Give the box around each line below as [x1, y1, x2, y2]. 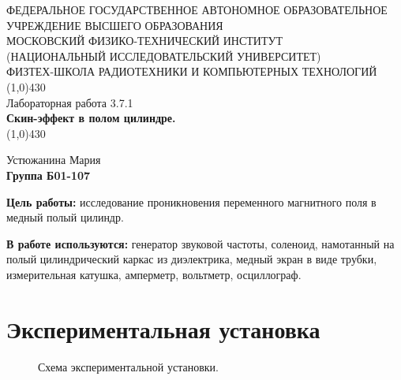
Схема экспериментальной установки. [38, 358, 219, 374]
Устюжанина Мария [6, 151, 101, 168]
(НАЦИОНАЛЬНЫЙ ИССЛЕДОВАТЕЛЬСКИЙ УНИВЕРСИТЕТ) [6, 47, 321, 64]
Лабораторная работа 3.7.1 [6, 94, 133, 110]
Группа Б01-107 [6, 166, 90, 183]
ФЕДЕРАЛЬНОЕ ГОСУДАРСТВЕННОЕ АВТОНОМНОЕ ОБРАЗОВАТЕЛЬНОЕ [6, 2, 388, 17]
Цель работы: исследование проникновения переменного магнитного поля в [6, 193, 377, 210]
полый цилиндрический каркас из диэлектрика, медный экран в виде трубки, [6, 251, 377, 267]
